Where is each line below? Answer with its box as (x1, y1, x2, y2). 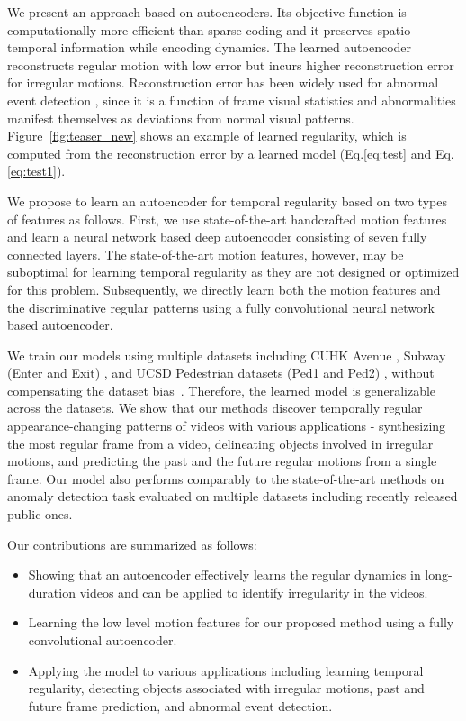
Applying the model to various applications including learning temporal (28, 661, 424, 680)
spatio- (377, 20, 415, 39)
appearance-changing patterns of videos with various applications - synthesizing (7, 416, 446, 435)
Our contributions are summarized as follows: (7, 534, 257, 553)
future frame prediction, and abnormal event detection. (28, 696, 333, 715)
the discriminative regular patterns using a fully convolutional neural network (7, 297, 435, 316)
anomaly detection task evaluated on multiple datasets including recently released (7, 487, 458, 506)
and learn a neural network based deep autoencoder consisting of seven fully (7, 227, 427, 246)
